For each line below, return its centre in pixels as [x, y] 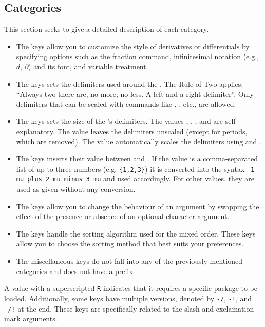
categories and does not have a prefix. [75, 271]
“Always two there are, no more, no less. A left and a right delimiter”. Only [135, 94]
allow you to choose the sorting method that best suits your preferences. [130, 243]
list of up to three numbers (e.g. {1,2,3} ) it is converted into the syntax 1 [135, 168]
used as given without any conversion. [76, 189]
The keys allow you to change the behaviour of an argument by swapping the [138, 206]
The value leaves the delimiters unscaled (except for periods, [152, 131]
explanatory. [35, 131]
